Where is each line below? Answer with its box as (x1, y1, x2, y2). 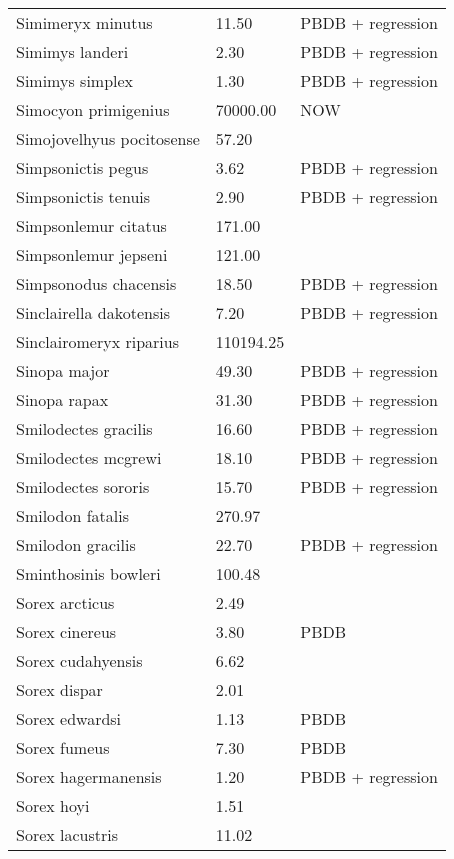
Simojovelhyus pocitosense (16, 127, 200, 150)
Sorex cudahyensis (16, 649, 143, 672)
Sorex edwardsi (16, 707, 122, 730)
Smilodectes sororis (16, 475, 150, 498)
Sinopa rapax (16, 388, 109, 411)
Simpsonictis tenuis (16, 185, 151, 208)
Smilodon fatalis (16, 504, 130, 527)
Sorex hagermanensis (16, 765, 162, 788)
